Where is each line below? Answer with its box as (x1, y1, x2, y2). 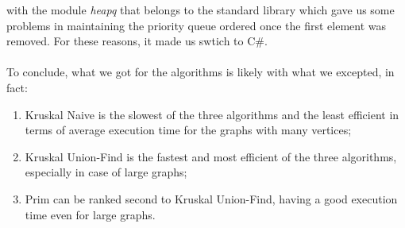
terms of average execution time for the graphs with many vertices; (25, 122, 352, 138)
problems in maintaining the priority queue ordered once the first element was (6, 17, 387, 33)
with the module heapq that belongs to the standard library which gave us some (6, 2, 395, 17)
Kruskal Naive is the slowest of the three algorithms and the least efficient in (25, 106, 399, 122)
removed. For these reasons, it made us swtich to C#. (6, 33, 268, 49)
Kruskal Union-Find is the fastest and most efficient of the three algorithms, (25, 148, 397, 164)
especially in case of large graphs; (25, 164, 187, 180)
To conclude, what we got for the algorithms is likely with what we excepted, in (6, 64, 395, 80)
